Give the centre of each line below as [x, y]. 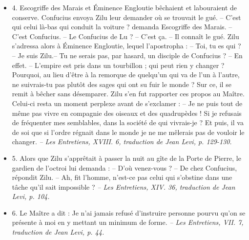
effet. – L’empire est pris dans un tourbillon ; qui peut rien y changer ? [118, 65]
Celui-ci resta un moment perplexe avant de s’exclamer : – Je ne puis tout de [127, 103]
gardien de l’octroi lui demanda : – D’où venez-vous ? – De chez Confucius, [124, 167]
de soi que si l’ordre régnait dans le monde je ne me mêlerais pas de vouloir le [128, 132]
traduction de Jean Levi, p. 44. [58, 232]
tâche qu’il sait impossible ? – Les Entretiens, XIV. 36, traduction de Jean [124, 186]
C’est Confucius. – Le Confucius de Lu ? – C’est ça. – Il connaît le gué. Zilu [125, 36]
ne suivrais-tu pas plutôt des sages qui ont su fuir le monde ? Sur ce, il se [122, 84]
